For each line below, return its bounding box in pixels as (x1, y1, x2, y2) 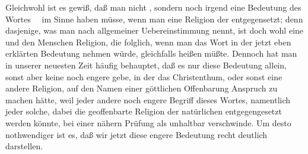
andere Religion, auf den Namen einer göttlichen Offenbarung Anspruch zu (5, 82, 278, 94)
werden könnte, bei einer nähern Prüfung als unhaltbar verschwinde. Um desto (5, 116, 291, 129)
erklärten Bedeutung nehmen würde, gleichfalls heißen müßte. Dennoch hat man (5, 47, 297, 60)
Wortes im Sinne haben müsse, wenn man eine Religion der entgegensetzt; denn (5, 12, 303, 25)
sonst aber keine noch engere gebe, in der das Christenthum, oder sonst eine (5, 70, 282, 83)
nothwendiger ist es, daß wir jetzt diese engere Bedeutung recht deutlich (5, 128, 268, 140)
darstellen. (5, 140, 43, 152)
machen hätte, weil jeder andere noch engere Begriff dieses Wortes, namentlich (5, 93, 291, 106)
